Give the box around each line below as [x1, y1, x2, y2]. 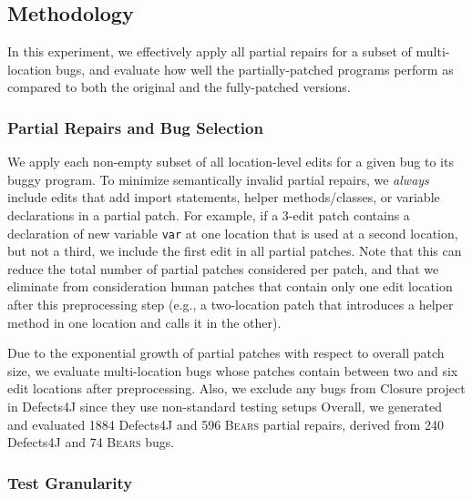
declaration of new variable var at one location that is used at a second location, [7, 223, 458, 242]
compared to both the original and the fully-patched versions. [7, 77, 351, 97]
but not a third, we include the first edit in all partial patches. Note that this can [7, 241, 462, 260]
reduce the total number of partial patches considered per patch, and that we [7, 259, 439, 278]
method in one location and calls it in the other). [7, 312, 282, 331]
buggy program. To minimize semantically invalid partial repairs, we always [7, 169, 429, 188]
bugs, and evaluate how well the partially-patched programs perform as [56, 59, 454, 78]
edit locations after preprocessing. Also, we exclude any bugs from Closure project [7, 379, 466, 398]
